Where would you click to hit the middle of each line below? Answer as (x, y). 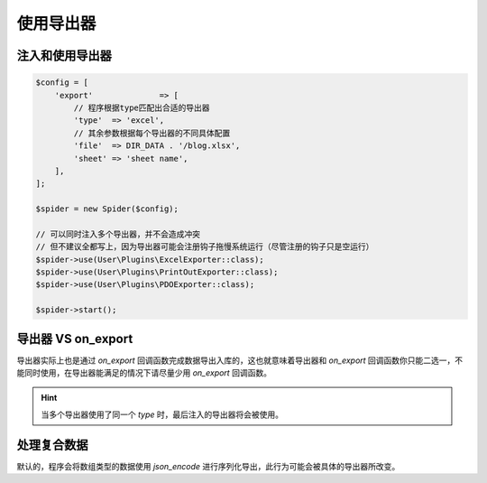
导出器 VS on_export (75, 339)
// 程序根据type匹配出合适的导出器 (142, 107)
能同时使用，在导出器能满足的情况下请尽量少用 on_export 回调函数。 (144, 373)
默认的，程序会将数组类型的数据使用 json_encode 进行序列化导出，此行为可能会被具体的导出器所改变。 (208, 466)
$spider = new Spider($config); (107, 209)
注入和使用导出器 (64, 56)
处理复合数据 (52, 445)
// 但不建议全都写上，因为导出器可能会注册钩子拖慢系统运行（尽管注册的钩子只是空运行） (205, 247)
